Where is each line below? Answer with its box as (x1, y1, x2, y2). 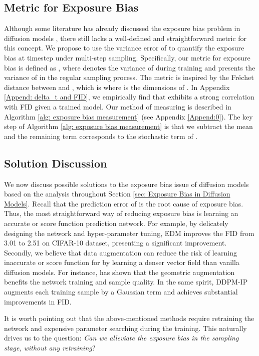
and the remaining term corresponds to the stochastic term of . (4, 130, 198, 141)
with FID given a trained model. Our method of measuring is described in (4, 101, 231, 111)
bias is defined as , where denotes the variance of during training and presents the (4, 62, 255, 72)
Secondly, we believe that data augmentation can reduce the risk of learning (4, 247, 237, 257)
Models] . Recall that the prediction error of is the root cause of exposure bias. (4, 198, 243, 208)
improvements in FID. (4, 296, 72, 306)
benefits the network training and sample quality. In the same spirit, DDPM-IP (4, 276, 248, 287)
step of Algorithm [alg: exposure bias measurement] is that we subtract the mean (4, 121, 253, 131)
